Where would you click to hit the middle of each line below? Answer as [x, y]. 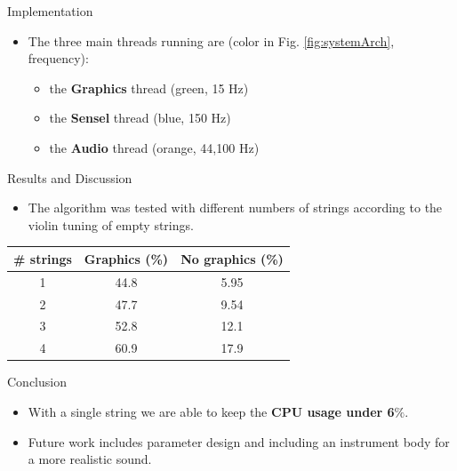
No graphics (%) [232, 258]
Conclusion [37, 382]
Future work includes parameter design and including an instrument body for [239, 441]
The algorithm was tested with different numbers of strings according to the [235, 208]
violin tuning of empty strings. [111, 224]
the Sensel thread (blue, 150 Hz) [140, 118]
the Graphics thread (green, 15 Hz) [149, 88]
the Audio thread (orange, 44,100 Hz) [154, 147]
